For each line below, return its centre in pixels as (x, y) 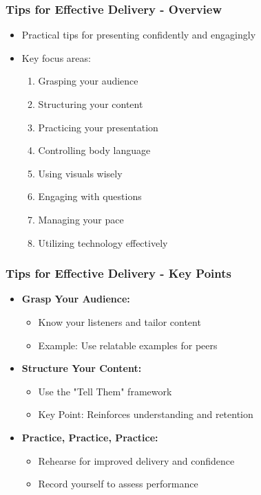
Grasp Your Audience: (76, 299)
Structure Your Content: (82, 368)
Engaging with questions (90, 196)
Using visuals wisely (80, 173)
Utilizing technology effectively (103, 242)
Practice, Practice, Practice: (90, 437)
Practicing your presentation (98, 127)
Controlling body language (94, 150)
